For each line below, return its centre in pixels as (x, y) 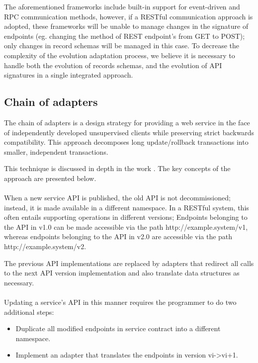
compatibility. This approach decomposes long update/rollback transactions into (126, 142)
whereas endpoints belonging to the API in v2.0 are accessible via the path (118, 236)
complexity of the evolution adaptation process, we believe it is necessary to (120, 55)
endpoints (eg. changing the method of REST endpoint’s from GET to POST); (125, 36)
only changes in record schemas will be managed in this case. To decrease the (122, 45)
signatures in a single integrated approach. (69, 75)
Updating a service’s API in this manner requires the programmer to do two (120, 302)
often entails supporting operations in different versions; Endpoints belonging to (126, 217)
